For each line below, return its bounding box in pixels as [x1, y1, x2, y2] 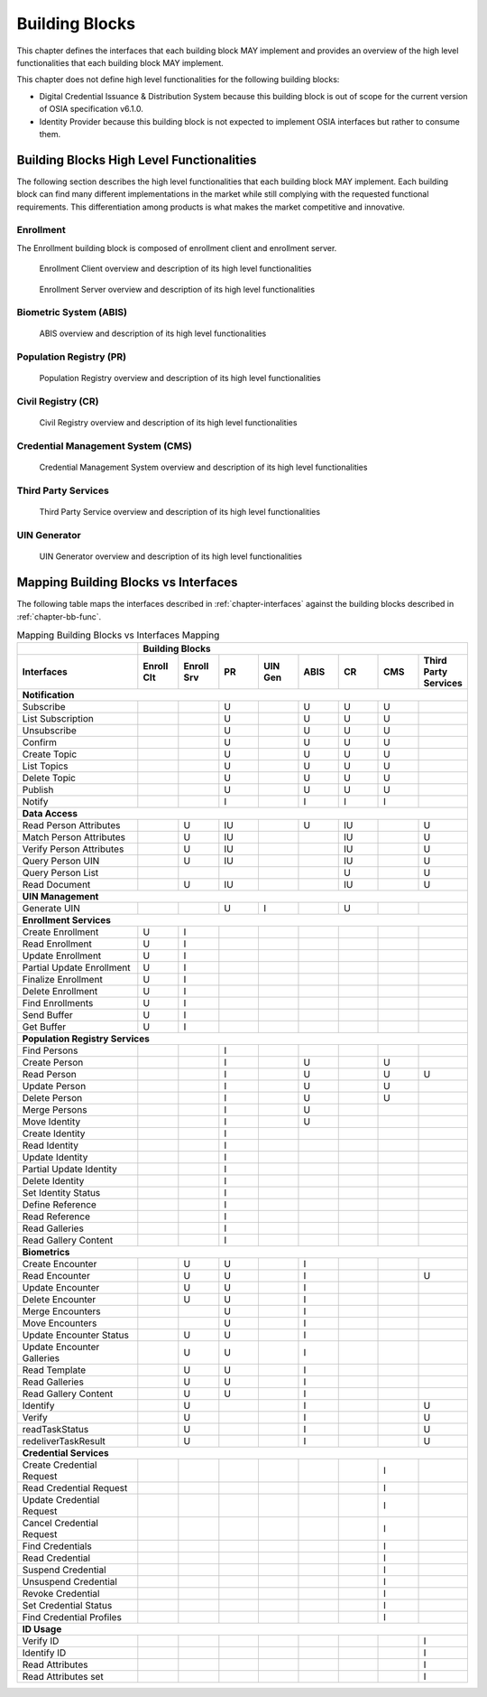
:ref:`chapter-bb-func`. [16, 611, 102, 622]
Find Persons [22, 1044, 78, 1057]
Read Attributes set [22, 1671, 104, 1683]
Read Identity [22, 1139, 79, 1152]
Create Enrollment [22, 926, 99, 938]
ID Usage [22, 1623, 62, 1636]
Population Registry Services [22, 1032, 151, 1045]
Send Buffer [22, 1009, 74, 1021]
